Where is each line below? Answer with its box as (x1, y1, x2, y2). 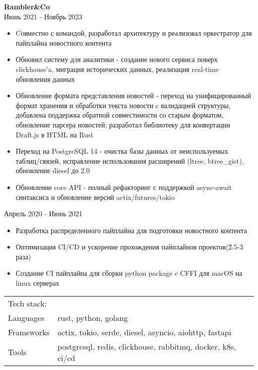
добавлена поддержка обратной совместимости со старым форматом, (15, 110, 224, 120)
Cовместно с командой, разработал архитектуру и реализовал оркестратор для (15, 28, 252, 38)
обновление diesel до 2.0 (15, 165, 90, 176)
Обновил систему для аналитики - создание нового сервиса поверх (15, 54, 218, 64)
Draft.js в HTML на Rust (15, 129, 94, 139)
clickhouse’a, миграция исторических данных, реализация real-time (15, 63, 219, 74)
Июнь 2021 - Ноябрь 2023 (4, 11, 82, 21)
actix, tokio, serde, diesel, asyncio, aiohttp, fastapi (57, 326, 232, 338)
